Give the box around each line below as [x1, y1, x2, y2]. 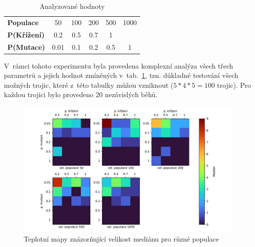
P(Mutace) [7, 41, 45, 52]
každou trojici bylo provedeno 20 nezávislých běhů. [4, 89, 158, 100]
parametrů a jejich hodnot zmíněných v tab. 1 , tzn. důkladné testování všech [4, 70, 239, 80]
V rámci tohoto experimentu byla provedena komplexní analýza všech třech [4, 60, 233, 71]
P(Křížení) [7, 29, 45, 39]
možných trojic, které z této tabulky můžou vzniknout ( [4, 79, 174, 90]
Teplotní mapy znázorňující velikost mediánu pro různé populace [24, 233, 219, 244]
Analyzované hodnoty [39, 1, 105, 11]
